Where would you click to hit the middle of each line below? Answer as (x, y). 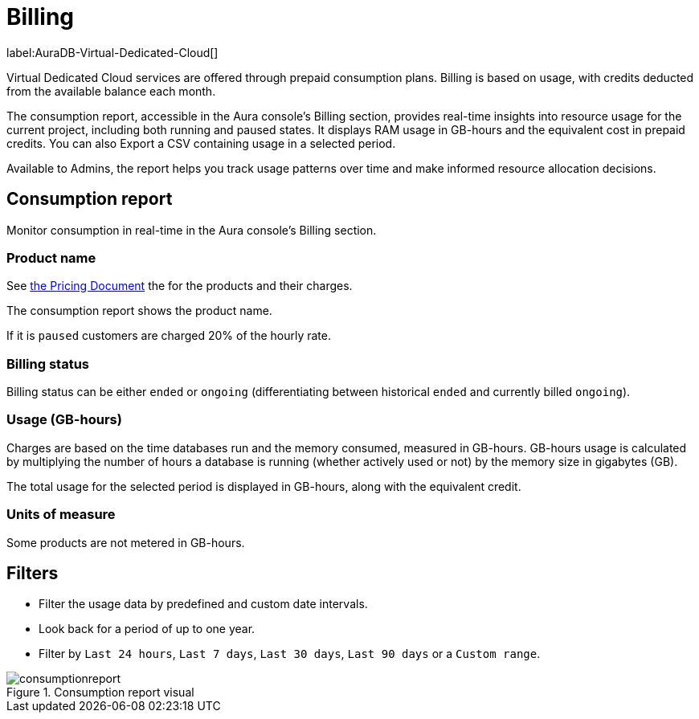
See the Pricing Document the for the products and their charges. (180, 286)
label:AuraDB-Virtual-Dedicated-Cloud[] (112, 52)
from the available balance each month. (111, 91)
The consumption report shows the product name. (139, 311)
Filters (33, 574)
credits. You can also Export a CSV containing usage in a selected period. (201, 143)
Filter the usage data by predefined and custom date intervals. (203, 604)
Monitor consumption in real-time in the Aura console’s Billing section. (192, 230)
